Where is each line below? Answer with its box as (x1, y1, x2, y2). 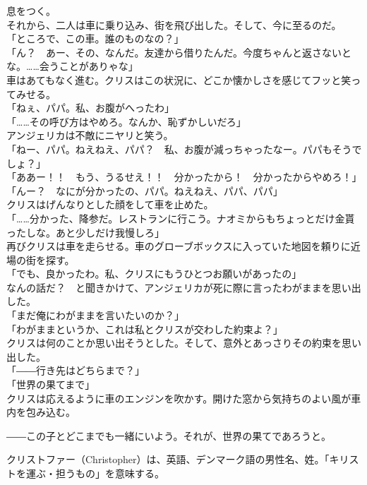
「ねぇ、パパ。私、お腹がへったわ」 (6, 100, 174, 115)
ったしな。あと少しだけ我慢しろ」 (6, 224, 164, 239)
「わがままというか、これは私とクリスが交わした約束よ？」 (6, 321, 283, 336)
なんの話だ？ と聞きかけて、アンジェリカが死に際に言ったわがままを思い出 (6, 280, 361, 294)
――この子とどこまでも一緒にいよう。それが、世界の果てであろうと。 (6, 428, 332, 443)
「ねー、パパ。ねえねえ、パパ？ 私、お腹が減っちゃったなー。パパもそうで (6, 141, 362, 156)
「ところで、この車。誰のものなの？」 (6, 31, 184, 46)
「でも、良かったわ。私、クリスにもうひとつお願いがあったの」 (6, 266, 302, 281)
